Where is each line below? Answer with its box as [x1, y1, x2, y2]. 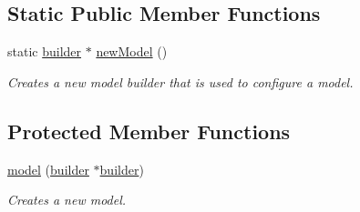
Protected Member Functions [7, 116, 291, 145]
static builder [7, 42, 82, 61]
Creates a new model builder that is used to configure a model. [7, 72, 354, 91]
